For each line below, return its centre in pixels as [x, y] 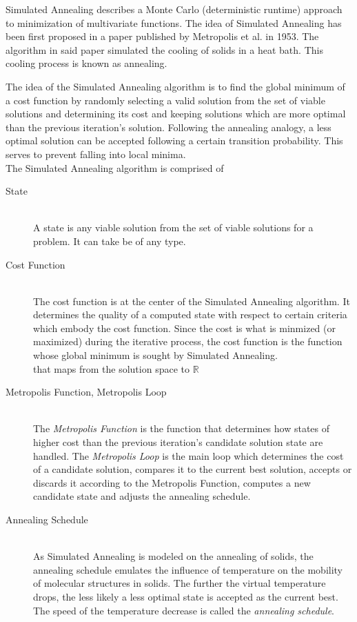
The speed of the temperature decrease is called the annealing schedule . [184, 610]
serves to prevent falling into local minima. [96, 154]
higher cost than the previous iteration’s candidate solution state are [178, 442]
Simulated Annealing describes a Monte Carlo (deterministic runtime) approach [174, 9]
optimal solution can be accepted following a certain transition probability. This [174, 140]
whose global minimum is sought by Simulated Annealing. [155, 355]
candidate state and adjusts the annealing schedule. [142, 496]
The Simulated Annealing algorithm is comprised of [115, 167]
